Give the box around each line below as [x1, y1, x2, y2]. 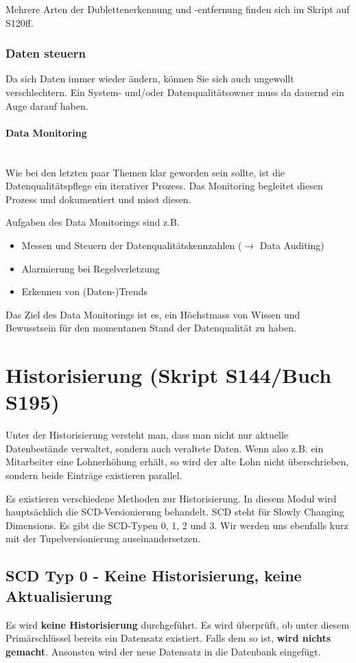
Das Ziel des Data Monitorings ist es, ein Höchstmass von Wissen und [5, 307, 300, 321]
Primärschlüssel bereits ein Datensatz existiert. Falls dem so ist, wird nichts [5, 631, 331, 645]
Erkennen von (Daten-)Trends [21, 284, 148, 299]
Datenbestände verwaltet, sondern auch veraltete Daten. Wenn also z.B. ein [5, 441, 324, 455]
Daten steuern [5, 45, 86, 62]
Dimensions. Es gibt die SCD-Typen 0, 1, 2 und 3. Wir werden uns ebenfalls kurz [5, 517, 348, 532]
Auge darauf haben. [5, 98, 88, 113]
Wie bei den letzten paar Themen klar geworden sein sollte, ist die [5, 165, 285, 179]
